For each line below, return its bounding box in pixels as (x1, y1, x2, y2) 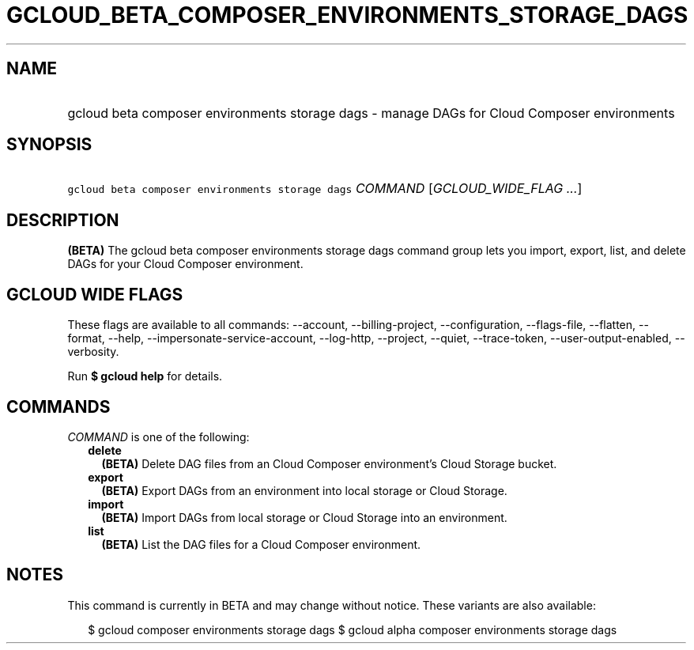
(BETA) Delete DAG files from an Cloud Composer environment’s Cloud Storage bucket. (101, 456, 557, 470)
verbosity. (67, 345, 119, 359)
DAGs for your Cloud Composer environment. (67, 257, 304, 271)
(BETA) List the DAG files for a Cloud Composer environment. (101, 537, 421, 551)
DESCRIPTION (6, 210, 119, 230)
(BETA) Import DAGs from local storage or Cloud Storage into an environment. (101, 510, 507, 524)
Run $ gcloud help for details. (67, 369, 223, 384)
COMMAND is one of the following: (67, 429, 250, 444)
